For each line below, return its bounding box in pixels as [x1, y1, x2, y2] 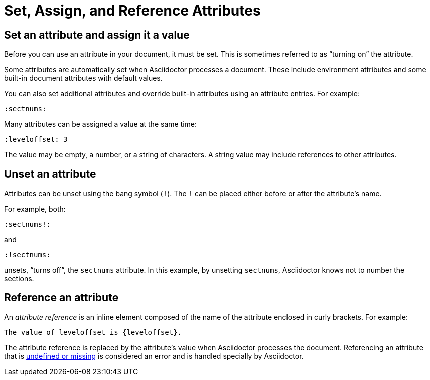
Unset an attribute [4, 167, 96, 180]
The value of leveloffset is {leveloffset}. [4, 328, 182, 336]
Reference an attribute [4, 291, 119, 304]
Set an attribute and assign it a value [4, 28, 190, 41]
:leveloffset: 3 [4, 135, 68, 144]
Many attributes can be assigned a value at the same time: [4, 120, 197, 129]
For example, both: [4, 205, 66, 214]
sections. [4, 274, 34, 283]
